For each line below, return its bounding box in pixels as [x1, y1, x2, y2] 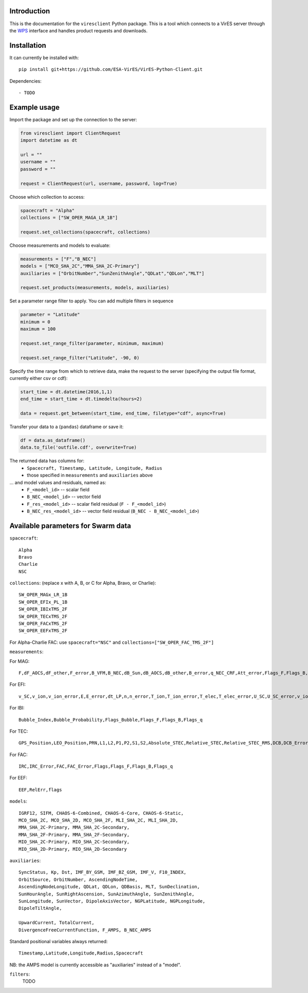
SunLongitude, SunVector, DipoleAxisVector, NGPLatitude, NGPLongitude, [18, 898, 205, 904]
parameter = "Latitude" [20, 312, 81, 318]
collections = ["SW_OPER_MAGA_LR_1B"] [20, 215, 118, 220]
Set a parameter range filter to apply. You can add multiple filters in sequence [9, 298, 174, 304]
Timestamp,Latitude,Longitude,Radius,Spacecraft [18, 950, 143, 956]
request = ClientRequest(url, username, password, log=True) [20, 180, 178, 186]
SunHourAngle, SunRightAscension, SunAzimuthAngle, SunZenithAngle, [18, 891, 195, 897]
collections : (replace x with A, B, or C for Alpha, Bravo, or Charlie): [9, 580, 157, 586]
